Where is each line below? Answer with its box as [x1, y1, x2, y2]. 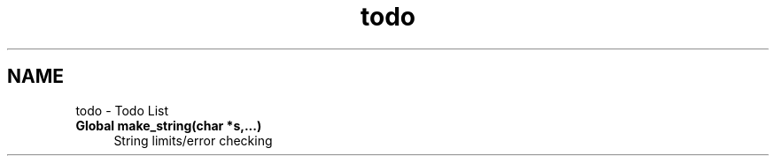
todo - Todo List [75, 102, 169, 118]
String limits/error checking [113, 132, 273, 148]
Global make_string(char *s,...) [75, 117, 262, 133]
